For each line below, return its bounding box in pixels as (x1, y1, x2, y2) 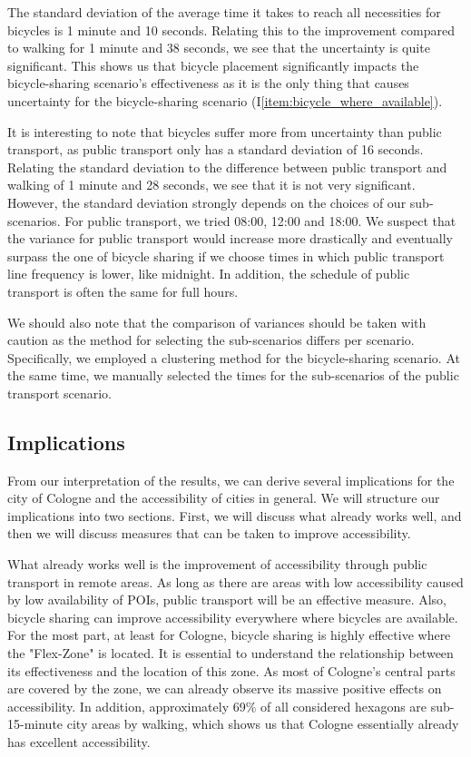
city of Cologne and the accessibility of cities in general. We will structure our (7, 488, 440, 507)
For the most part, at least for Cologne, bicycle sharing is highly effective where (7, 625, 451, 644)
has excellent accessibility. (7, 732, 151, 751)
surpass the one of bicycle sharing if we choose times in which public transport (7, 246, 445, 265)
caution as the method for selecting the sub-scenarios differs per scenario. (7, 330, 415, 349)
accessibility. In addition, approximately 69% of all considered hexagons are (7, 696, 427, 715)
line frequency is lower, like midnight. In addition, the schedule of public (7, 264, 410, 283)
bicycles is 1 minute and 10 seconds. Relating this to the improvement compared (7, 20, 455, 39)
